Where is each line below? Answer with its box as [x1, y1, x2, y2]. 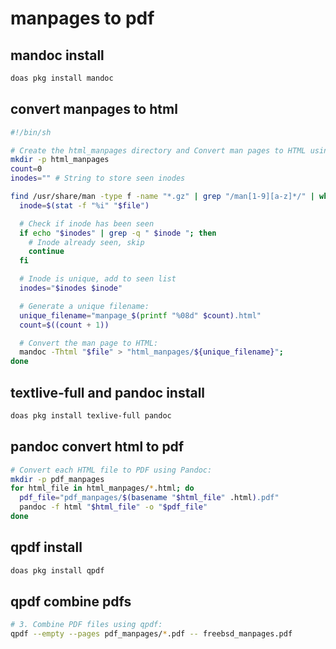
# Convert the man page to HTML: [19, 338, 159, 348]
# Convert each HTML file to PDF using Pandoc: [10, 465, 213, 475]
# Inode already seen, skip [28, 237, 145, 247]
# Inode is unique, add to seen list [19, 274, 177, 284]
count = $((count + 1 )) [19, 320, 110, 330]
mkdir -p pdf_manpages [10, 474, 105, 484]
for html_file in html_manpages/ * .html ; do [10, 483, 195, 494]
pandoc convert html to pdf [10, 438, 185, 456]
